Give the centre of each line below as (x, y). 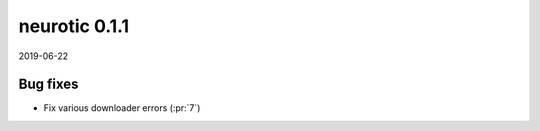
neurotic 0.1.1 (74, 26)
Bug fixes (48, 84)
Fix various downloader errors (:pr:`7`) (122, 108)
